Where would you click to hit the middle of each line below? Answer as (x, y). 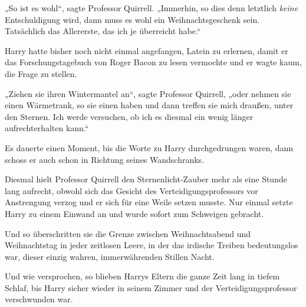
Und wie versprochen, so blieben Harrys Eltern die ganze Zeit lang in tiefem (142, 276)
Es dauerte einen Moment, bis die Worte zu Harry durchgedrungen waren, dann (149, 147)
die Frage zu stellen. (41, 73)
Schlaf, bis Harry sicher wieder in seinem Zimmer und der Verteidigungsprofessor (151, 287)
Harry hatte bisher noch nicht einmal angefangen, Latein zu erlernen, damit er (147, 50)
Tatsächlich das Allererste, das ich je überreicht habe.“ (103, 31)
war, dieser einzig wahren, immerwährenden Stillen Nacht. (110, 256)
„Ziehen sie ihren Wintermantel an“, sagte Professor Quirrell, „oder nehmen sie (148, 93)
